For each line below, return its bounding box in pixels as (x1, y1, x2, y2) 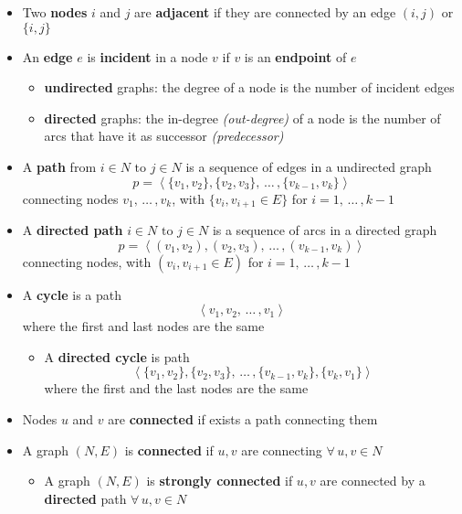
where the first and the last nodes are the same (44, 379, 309, 398)
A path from (22, 156, 97, 176)
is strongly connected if (146, 471, 293, 490)
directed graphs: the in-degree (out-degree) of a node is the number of (44, 108, 441, 127)
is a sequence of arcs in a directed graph (212, 220, 437, 240)
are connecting (241, 440, 322, 459)
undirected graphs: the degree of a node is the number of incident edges (44, 78, 455, 97)
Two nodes (22, 3, 88, 21)
